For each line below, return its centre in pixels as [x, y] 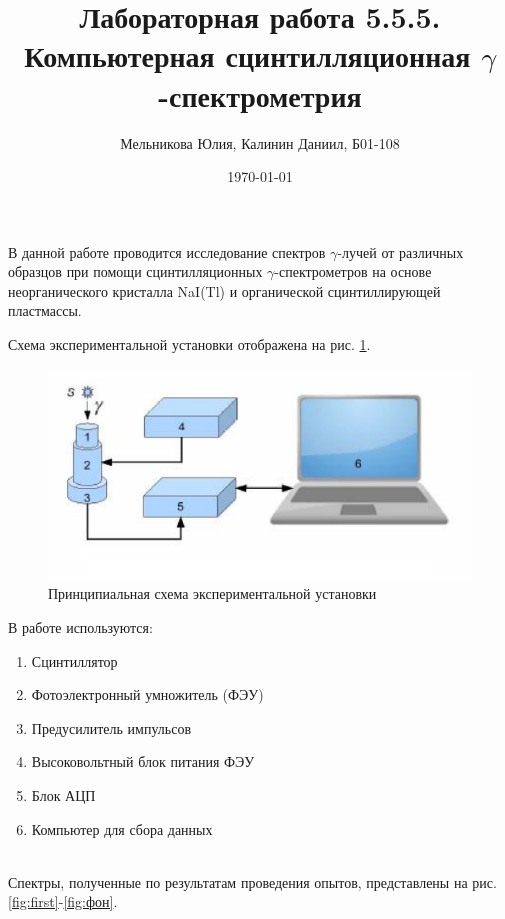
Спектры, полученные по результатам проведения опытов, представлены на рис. [252, 881]
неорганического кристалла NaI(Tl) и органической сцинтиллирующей [224, 290]
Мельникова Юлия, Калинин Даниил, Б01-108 [260, 142]
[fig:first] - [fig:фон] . [63, 901]
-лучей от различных [400, 251]
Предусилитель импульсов [111, 727]
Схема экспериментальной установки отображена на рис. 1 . [189, 344]
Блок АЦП [63, 794]
